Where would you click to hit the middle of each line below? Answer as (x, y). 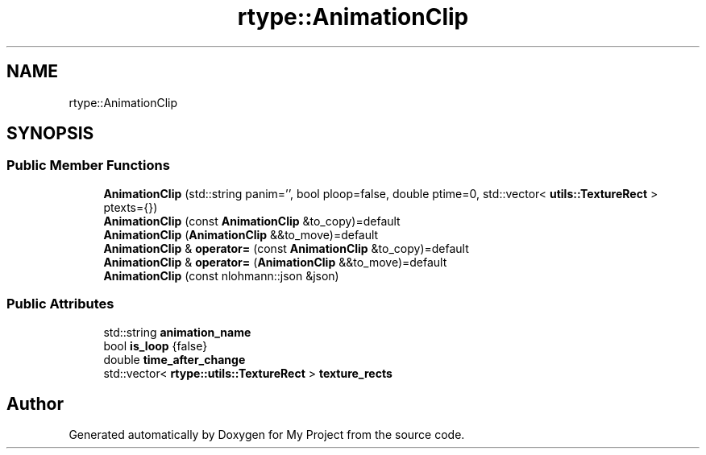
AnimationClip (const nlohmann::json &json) (221, 275)
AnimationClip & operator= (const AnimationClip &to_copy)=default (286, 248)
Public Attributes (60, 304)
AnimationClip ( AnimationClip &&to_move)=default (241, 234)
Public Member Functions (88, 165)
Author (35, 403)
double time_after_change (174, 359)
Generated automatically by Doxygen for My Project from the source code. (267, 435)
